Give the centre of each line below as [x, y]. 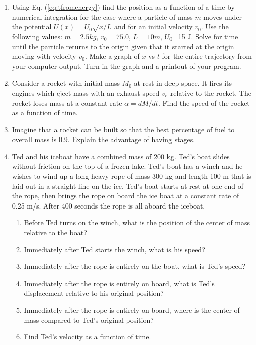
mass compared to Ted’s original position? [89, 320]
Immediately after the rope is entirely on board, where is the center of [132, 310]
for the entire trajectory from [207, 56]
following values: [37, 36]
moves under [223, 16]
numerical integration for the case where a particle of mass [102, 16]
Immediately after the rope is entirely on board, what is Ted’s [119, 283]
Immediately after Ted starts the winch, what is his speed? [114, 249]
